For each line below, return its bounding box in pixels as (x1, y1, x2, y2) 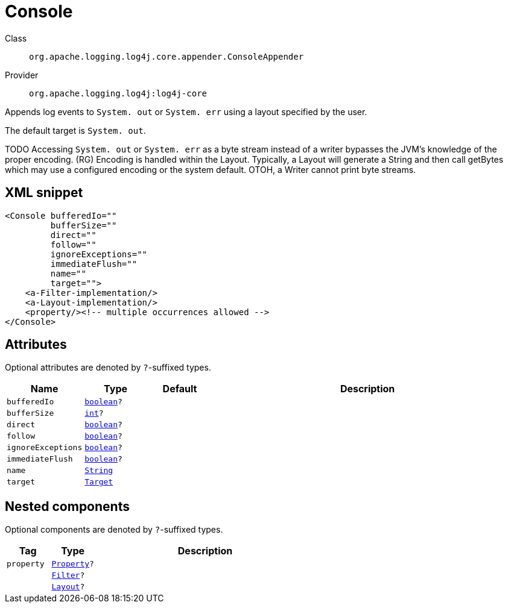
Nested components (5, 498, 130, 514)
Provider (5, 69, 39, 80)
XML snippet (5, 185, 83, 201)
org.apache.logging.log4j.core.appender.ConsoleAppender (29, 51, 304, 61)
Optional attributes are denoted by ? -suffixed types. (5, 362, 211, 373)
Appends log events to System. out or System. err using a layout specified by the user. (5, 106, 367, 117)
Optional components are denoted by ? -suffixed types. (5, 524, 223, 535)
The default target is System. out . (5, 125, 146, 136)
